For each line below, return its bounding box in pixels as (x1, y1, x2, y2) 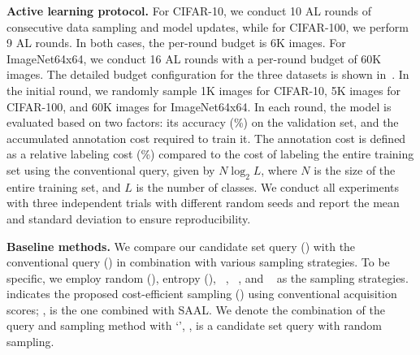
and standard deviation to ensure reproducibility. (6, 210, 251, 227)
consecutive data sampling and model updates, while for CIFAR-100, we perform (6, 18, 409, 35)
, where (261, 161, 297, 178)
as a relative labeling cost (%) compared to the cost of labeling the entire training (6, 145, 414, 162)
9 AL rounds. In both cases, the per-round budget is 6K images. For (6, 34, 346, 51)
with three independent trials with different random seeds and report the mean (6, 194, 400, 211)
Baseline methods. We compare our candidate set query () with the (6, 237, 356, 254)
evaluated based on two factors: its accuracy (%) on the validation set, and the (6, 114, 399, 131)
